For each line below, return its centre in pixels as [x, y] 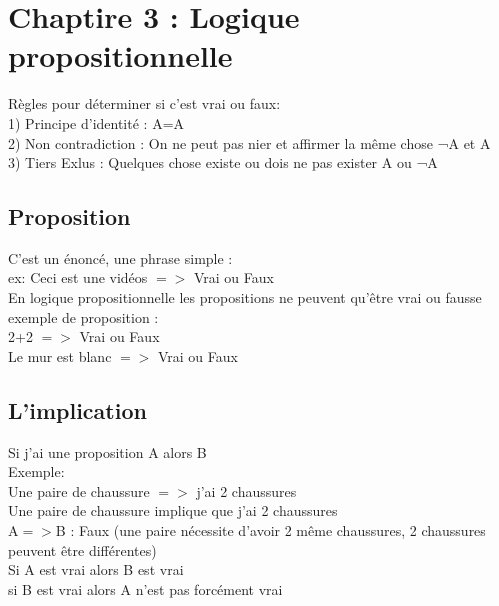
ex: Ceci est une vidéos [78, 277]
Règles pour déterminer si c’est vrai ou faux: [144, 103]
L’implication [77, 409]
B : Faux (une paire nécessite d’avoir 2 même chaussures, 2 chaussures [270, 530]
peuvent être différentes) [82, 549]
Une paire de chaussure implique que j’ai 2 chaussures [173, 510]
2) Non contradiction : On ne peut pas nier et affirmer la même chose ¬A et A [249, 142]
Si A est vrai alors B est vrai [96, 569]
